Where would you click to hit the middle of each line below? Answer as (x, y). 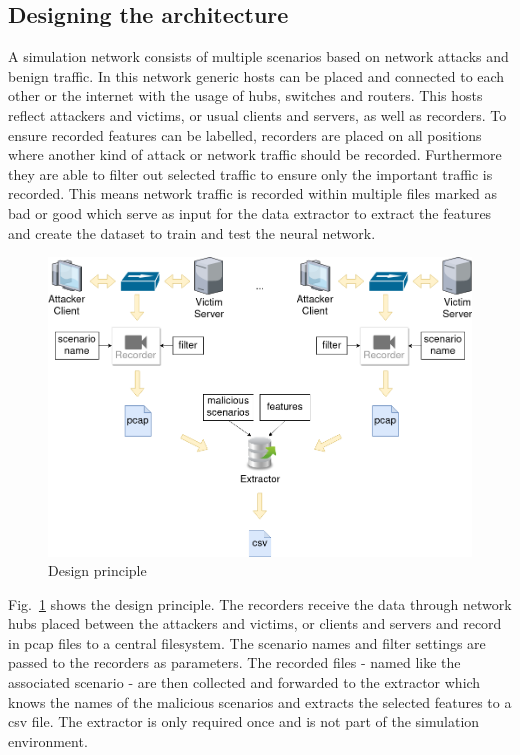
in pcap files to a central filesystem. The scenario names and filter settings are (247, 642)
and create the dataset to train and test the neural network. (192, 232)
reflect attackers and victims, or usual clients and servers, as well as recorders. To (257, 114)
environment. (48, 740)
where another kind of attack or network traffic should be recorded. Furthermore (255, 154)
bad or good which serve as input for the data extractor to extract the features (250, 212)
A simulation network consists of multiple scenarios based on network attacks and (258, 56)
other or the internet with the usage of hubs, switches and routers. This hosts (245, 95)
